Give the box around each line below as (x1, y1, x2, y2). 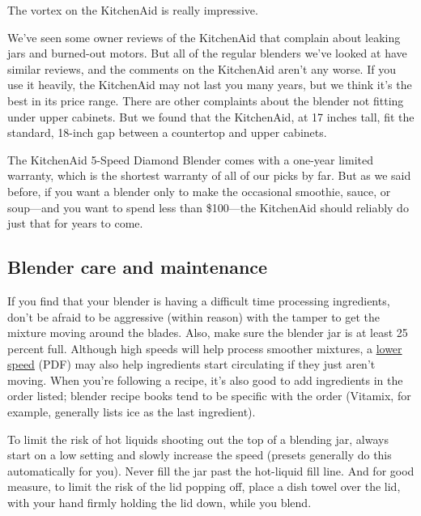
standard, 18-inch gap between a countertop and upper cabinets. (7, 124, 327, 141)
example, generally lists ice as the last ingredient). (7, 403, 256, 420)
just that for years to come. (7, 215, 143, 232)
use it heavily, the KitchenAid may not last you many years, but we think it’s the (7, 76, 412, 93)
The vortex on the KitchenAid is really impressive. (7, 2, 258, 18)
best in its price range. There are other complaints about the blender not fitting (7, 92, 404, 109)
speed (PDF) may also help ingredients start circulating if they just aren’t (7, 356, 376, 373)
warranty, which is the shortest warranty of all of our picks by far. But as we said (7, 167, 411, 184)
